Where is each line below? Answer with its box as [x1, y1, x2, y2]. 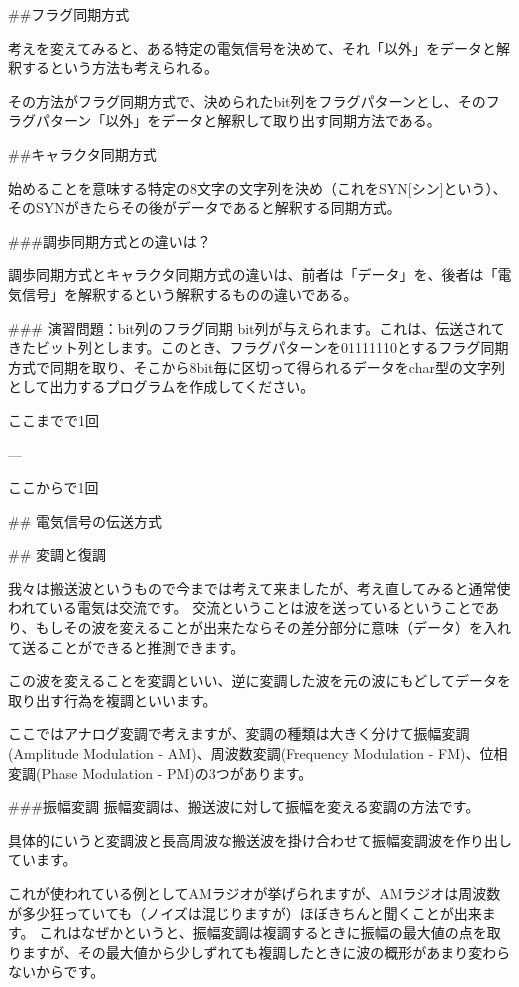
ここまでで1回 [8, 409, 99, 430]
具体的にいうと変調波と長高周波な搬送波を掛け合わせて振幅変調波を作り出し [8, 829, 512, 850]
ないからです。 [8, 961, 105, 982]
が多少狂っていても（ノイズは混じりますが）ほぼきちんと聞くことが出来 [8, 902, 482, 923]
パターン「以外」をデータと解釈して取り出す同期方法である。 [35, 110, 441, 131]
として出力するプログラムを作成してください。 [8, 376, 315, 397]
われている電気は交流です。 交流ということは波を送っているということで [8, 597, 485, 618]
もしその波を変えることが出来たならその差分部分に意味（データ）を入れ [35, 617, 512, 638]
